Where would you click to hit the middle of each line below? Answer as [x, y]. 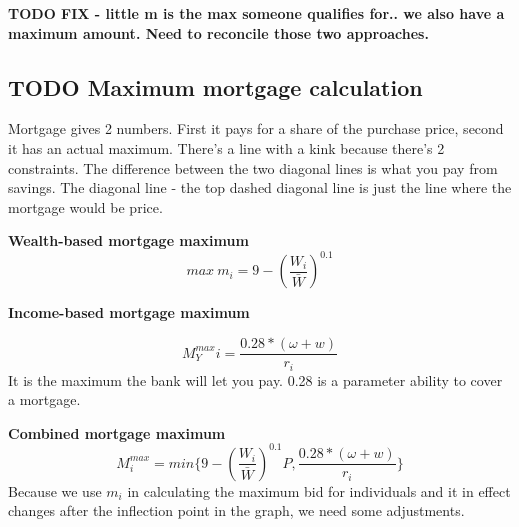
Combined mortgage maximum [117, 432]
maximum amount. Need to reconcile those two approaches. [218, 32]
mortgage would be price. [85, 206]
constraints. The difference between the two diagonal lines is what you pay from [253, 167]
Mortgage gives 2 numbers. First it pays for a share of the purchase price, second [256, 128]
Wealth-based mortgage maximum [128, 240]
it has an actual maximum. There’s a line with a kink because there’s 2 [226, 147]
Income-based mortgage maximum [129, 312]
